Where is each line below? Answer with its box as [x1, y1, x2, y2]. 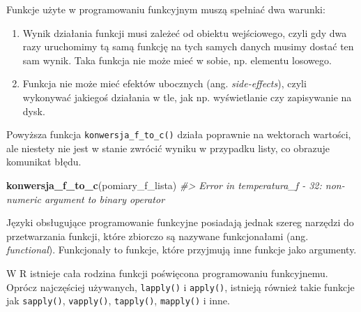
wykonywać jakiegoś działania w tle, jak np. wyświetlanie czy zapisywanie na [22, 89, 352, 104]
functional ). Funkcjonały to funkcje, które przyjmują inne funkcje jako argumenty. [6, 242, 357, 257]
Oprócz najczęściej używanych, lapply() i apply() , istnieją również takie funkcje [6, 279, 355, 294]
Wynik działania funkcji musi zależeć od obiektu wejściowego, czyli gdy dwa [22, 25, 347, 40]
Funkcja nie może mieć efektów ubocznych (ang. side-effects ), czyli [22, 76, 307, 91]
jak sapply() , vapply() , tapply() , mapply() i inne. [6, 293, 230, 308]
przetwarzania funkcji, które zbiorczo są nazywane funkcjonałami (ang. [6, 228, 309, 243]
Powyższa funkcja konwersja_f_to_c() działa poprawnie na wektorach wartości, [6, 127, 351, 142]
